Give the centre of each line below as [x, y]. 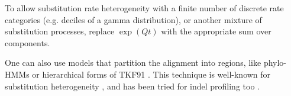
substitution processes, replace [60, 31]
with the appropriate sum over [216, 31]
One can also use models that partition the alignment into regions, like [133, 63]
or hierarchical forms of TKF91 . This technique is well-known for [151, 74]
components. [28, 42]
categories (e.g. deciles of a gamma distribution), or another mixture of [133, 19]
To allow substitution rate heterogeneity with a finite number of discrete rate [144, 8]
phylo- [275, 63]
